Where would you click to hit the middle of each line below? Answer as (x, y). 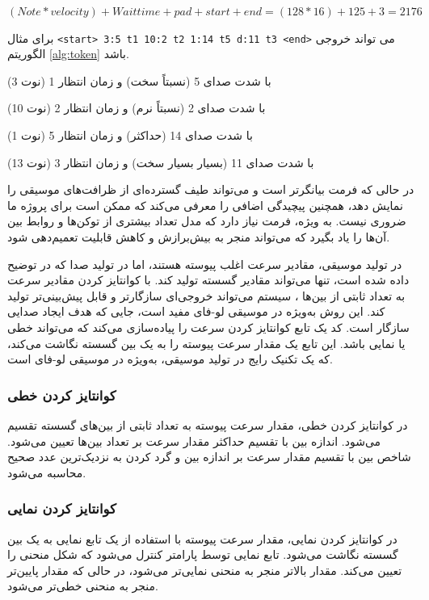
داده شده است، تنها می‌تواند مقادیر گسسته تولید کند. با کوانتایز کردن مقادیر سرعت (208, 280)
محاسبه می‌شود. (47, 472)
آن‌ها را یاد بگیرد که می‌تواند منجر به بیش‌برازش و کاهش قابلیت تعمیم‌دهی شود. (199, 237)
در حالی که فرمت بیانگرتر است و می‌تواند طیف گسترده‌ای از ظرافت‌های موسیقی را (211, 189)
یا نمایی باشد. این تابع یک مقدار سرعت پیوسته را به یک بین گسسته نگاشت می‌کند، (206, 343)
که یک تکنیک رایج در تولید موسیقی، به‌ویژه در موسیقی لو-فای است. (170, 359)
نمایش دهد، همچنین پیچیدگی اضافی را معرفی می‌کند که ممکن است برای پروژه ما (205, 205)
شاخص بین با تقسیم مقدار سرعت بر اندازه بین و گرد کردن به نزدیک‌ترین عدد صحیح (209, 457)
